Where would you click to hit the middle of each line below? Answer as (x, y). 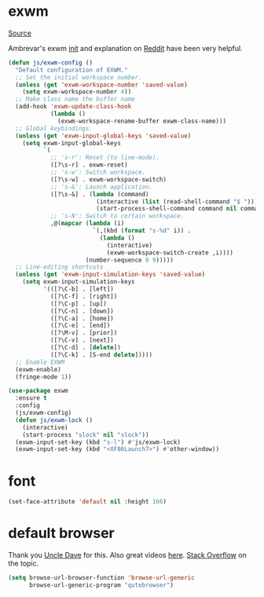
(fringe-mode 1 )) (44, 377)
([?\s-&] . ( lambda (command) (99, 194)
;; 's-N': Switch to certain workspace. (117, 216)
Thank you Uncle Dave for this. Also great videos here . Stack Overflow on (128, 555)
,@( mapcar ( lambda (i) (87, 223)
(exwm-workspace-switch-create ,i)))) (170, 253)
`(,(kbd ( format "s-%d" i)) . (142, 231)
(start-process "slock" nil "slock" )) (86, 434)
